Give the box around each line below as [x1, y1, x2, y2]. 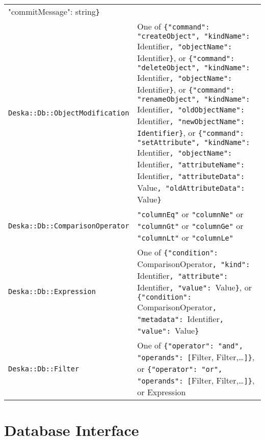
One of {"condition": [137, 246, 218, 258]
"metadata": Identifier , [137, 313, 224, 325]
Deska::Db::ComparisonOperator [8, 221, 129, 230]
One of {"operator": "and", [137, 339, 243, 351]
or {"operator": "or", [137, 363, 223, 374]
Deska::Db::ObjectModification [8, 108, 129, 117]
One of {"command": [137, 20, 210, 32]
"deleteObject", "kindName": [137, 64, 250, 72]
